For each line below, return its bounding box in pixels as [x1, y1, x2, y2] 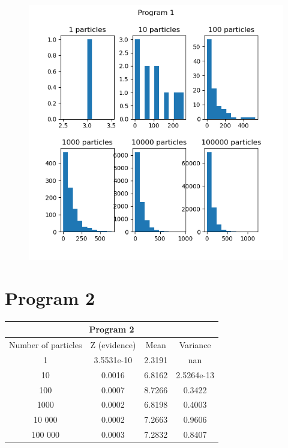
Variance [179, 339, 211, 351]
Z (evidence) [90, 339, 136, 351]
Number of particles [9, 339, 82, 351]
